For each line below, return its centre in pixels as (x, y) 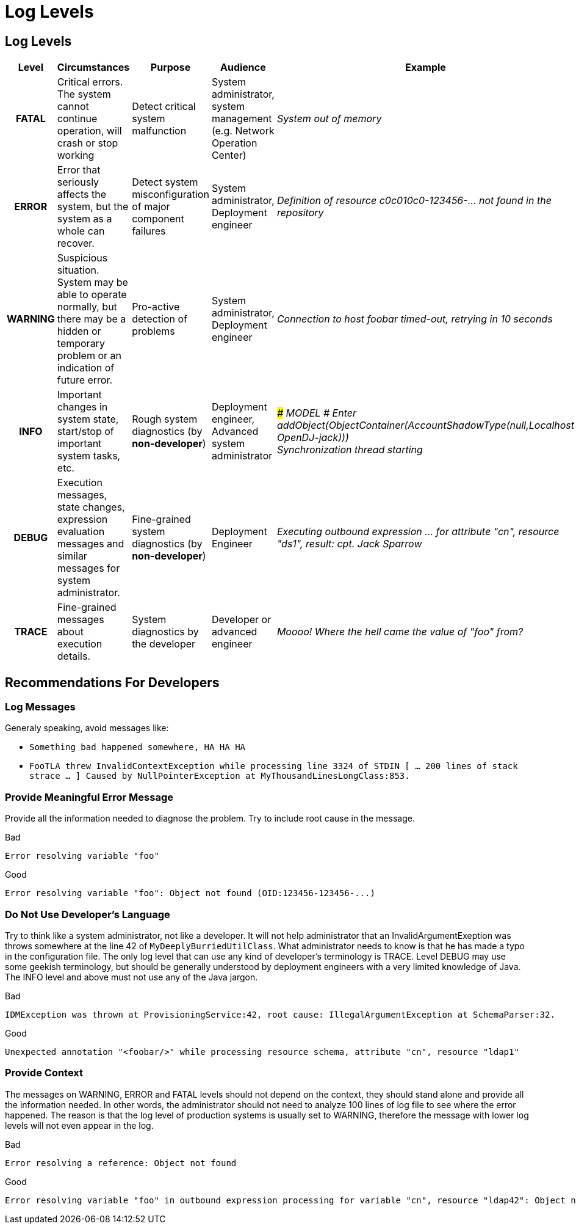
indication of (86, 368)
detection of (160, 319)
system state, (88, 419)
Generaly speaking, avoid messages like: (87, 728)
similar (72, 556)
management (242, 119)
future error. (85, 380)
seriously (78, 182)
